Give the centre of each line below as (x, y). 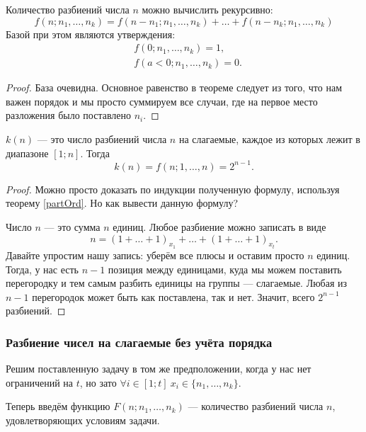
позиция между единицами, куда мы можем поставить (225, 269)
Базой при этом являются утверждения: (91, 34)
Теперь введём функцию (58, 406)
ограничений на (40, 382)
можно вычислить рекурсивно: (207, 9)
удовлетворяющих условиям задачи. (83, 420)
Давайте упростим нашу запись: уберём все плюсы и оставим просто (155, 255)
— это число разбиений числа (102, 139)
